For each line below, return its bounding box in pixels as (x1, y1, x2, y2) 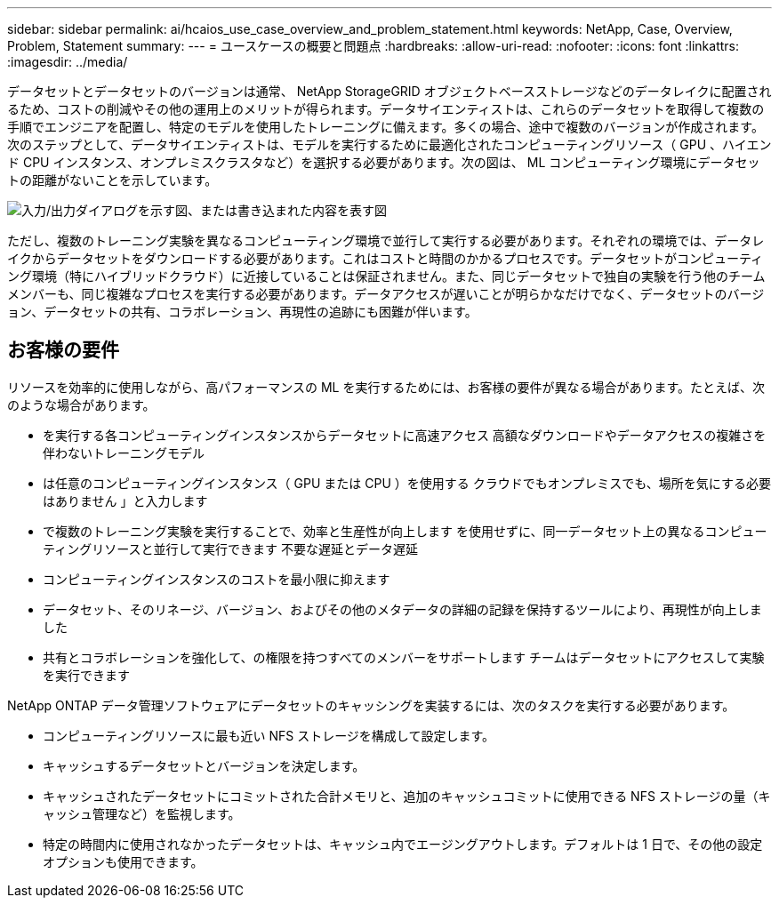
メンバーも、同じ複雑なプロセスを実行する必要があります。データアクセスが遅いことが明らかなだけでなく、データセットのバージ (7, 286, 765, 301)
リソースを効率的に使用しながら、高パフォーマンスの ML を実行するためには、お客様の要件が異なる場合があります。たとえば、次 (7, 379, 766, 395)
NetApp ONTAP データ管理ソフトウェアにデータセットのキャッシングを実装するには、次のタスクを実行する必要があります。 (7, 697, 735, 713)
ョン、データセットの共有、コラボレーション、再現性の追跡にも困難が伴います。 (7, 304, 478, 319)
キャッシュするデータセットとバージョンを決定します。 (43, 757, 365, 773)
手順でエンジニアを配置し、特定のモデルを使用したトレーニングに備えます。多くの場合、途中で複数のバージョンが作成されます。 (7, 119, 764, 134)
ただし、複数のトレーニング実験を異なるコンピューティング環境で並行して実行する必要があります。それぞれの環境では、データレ (7, 233, 765, 248)
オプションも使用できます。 (43, 853, 204, 869)
